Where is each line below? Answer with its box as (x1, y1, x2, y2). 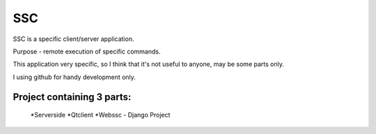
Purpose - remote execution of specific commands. (13, 47, 161, 56)
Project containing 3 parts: (13, 91, 132, 103)
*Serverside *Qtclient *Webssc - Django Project (30, 111, 171, 119)
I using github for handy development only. (13, 73, 136, 81)
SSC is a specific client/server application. (13, 35, 134, 43)
